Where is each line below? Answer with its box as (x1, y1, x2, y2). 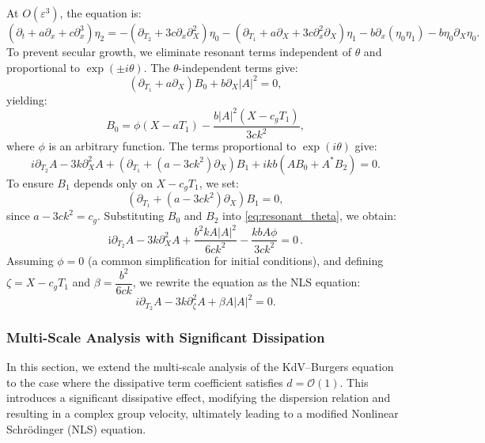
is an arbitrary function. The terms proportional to (48, 138, 297, 154)
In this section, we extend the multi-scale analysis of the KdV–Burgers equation (6, 358, 394, 375)
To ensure (6, 174, 54, 191)
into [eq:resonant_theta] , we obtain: (222, 207, 396, 224)
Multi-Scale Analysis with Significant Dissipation (6, 328, 325, 346)
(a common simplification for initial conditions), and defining (88, 252, 384, 268)
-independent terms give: (178, 59, 298, 75)
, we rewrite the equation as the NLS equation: (132, 274, 361, 290)
